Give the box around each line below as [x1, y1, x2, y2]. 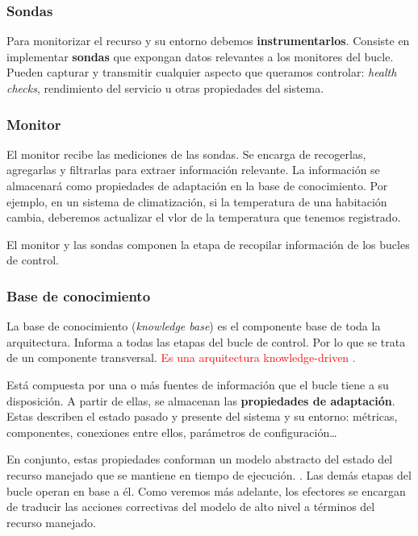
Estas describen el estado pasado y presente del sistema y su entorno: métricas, [6, 408, 398, 425]
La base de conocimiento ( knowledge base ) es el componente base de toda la [6, 318, 381, 334]
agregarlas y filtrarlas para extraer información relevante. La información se [6, 161, 380, 178]
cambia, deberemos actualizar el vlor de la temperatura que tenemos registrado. [6, 209, 401, 226]
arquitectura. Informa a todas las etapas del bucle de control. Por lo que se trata [6, 333, 406, 350]
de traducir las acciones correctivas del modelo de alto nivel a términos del [6, 498, 375, 515]
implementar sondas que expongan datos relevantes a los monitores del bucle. [6, 48, 394, 64]
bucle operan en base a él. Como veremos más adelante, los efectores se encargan [6, 482, 406, 499]
